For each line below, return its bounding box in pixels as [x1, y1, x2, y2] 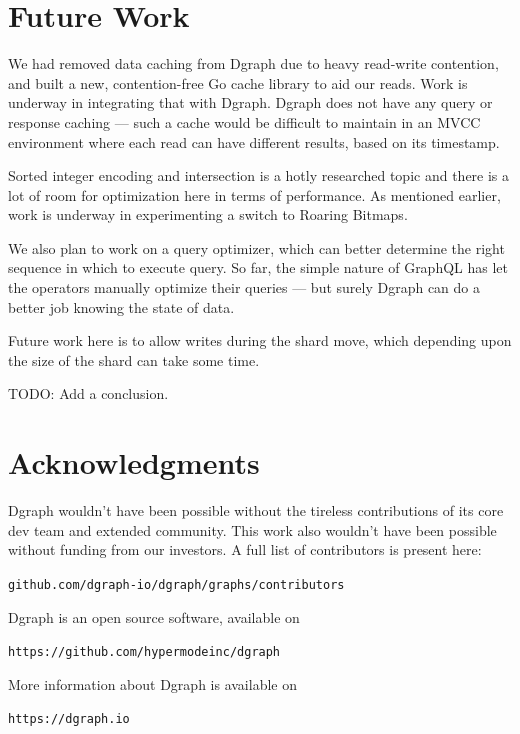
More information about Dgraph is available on [8, 673, 297, 694]
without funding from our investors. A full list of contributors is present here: [8, 539, 482, 560]
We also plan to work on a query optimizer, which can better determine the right [8, 237, 505, 258]
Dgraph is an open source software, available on [8, 606, 300, 627]
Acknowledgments [8, 442, 260, 483]
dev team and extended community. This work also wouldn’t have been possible [8, 519, 497, 540]
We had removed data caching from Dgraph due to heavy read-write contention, [8, 53, 499, 74]
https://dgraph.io [8, 712, 130, 727]
